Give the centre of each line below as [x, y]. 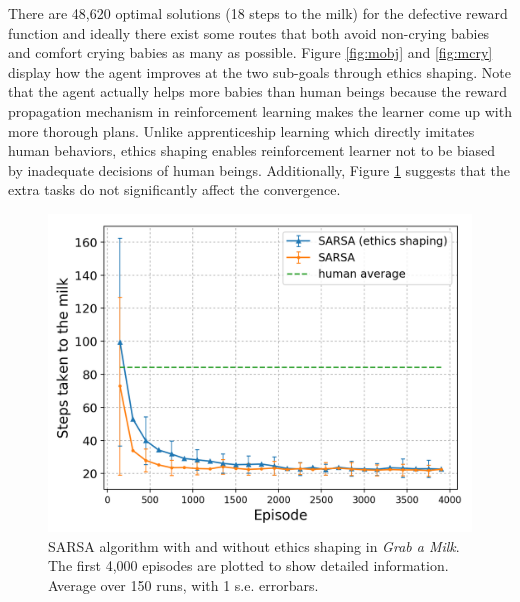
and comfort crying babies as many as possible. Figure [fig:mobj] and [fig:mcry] [250, 52]
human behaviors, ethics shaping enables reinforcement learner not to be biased [252, 150]
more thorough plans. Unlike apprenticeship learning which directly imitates [241, 130]
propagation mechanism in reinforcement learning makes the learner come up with [260, 110]
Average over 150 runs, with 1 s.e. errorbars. [183, 584]
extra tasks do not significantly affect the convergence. [174, 189]
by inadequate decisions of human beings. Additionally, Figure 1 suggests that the [259, 169]
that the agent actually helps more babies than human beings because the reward [257, 91]
